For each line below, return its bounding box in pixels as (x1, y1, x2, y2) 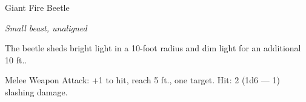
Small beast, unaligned (5, 21, 87, 34)
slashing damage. (5, 85, 68, 98)
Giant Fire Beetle (5, 1, 70, 13)
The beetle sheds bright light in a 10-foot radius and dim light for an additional (5, 42, 301, 54)
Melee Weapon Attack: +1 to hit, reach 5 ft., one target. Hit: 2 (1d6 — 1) (5, 74, 280, 86)
